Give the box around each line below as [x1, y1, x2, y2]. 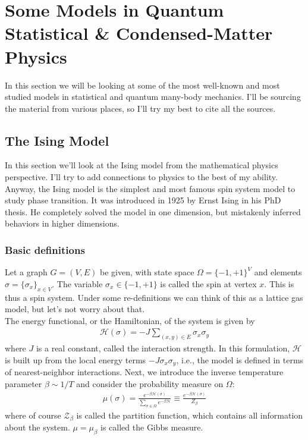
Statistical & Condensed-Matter [5, 21, 273, 45]
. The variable [52, 277, 103, 290]
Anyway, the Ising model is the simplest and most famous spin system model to [5, 182, 296, 194]
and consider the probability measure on [76, 377, 224, 389]
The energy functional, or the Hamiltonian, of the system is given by [5, 314, 255, 326]
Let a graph [5, 266, 48, 278]
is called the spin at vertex [160, 277, 257, 290]
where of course [5, 408, 61, 421]
